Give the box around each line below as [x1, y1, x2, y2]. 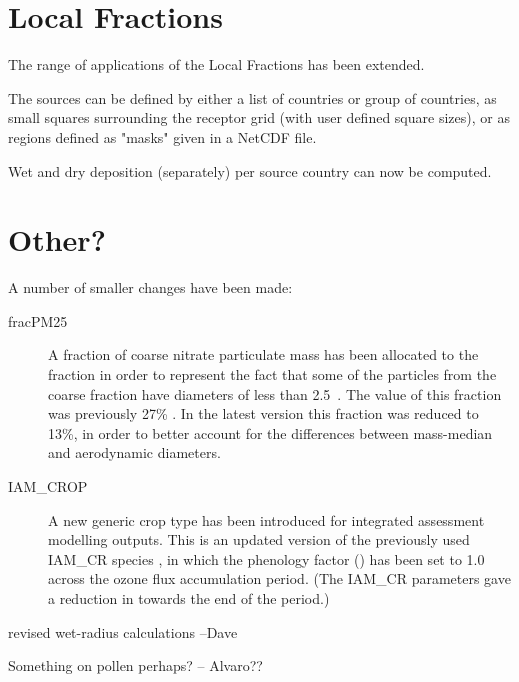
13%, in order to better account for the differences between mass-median [48, 422, 493, 443]
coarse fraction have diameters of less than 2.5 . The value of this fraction [48, 383, 502, 404]
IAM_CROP [8, 475, 88, 496]
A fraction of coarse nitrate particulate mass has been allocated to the [48, 344, 479, 365]
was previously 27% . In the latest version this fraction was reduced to [48, 403, 479, 424]
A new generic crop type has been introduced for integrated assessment [48, 509, 485, 530]
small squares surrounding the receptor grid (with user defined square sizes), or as [8, 107, 510, 128]
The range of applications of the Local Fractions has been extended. [8, 54, 425, 75]
